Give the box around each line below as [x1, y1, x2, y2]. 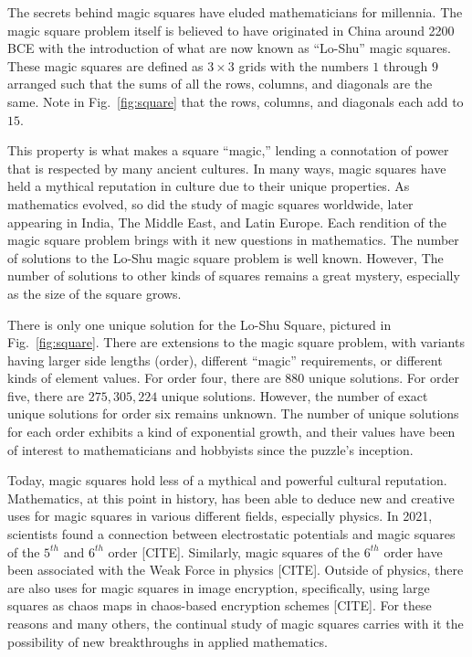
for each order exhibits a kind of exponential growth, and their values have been [7, 422, 456, 441]
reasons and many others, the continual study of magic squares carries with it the [7, 614, 464, 632]
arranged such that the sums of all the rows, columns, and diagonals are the [7, 74, 433, 93]
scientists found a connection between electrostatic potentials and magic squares [7, 525, 456, 544]
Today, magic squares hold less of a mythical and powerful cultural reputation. [7, 471, 447, 490]
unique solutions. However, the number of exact [161, 386, 428, 405]
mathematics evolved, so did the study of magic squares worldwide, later [7, 194, 414, 213]
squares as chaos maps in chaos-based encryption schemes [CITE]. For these [7, 596, 432, 615]
